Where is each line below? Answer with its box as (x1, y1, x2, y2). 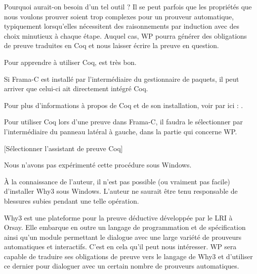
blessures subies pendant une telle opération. (4, 195, 139, 206)
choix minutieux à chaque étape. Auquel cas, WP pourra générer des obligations (4, 30, 247, 41)
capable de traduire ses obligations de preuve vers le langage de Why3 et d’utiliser (4, 251, 253, 261)
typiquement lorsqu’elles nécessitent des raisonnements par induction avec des (4, 21, 239, 31)
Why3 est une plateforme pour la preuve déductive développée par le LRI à (4, 212, 233, 222)
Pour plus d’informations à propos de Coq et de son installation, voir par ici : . (4, 100, 243, 110)
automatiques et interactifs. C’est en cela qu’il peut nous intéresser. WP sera (4, 241, 237, 252)
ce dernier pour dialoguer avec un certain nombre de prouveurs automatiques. (4, 261, 239, 271)
